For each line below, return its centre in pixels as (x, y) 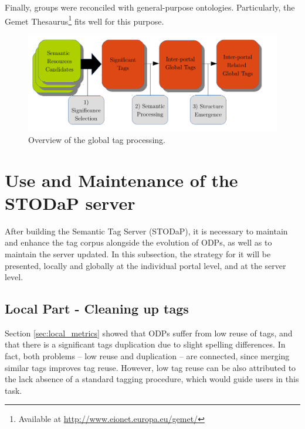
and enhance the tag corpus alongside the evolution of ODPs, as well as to (138, 242)
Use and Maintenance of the (121, 180)
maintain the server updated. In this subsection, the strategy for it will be (138, 253)
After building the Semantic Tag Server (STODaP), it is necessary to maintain (146, 231)
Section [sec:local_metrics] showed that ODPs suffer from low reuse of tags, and (149, 333)
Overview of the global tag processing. (97, 139)
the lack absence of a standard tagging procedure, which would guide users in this (152, 379)
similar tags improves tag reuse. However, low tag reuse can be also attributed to (150, 367)
